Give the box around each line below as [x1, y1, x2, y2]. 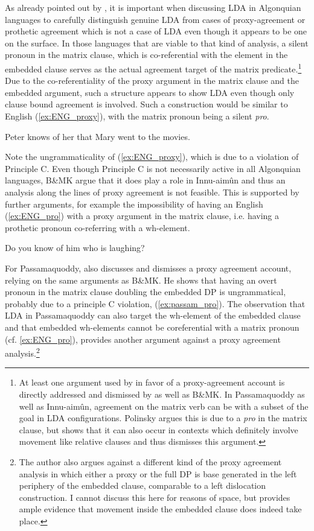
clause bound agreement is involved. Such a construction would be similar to [5, 98, 288, 110]
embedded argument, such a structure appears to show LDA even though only [5, 86, 295, 98]
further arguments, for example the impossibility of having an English [5, 197, 263, 210]
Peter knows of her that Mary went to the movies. [5, 130, 190, 142]
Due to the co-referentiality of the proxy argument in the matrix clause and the [5, 74, 299, 87]
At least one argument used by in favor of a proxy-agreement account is [19, 376, 285, 389]
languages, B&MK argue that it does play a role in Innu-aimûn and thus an [5, 174, 286, 186]
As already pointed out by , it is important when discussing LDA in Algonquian [5, 1, 301, 13]
